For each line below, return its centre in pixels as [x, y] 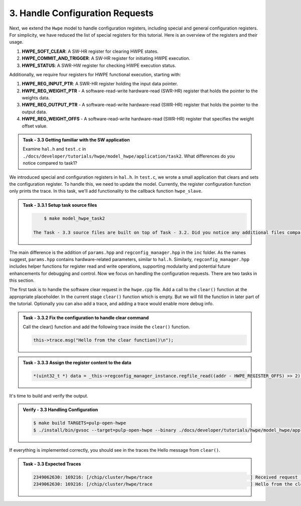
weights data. [36, 98]
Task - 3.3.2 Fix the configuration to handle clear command [86, 318]
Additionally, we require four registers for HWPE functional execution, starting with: [95, 74]
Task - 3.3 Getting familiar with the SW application [76, 140]
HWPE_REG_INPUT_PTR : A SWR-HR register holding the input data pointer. [100, 84]
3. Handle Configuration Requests [82, 13]
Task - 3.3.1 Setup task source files [60, 205]
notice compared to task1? [50, 163]
